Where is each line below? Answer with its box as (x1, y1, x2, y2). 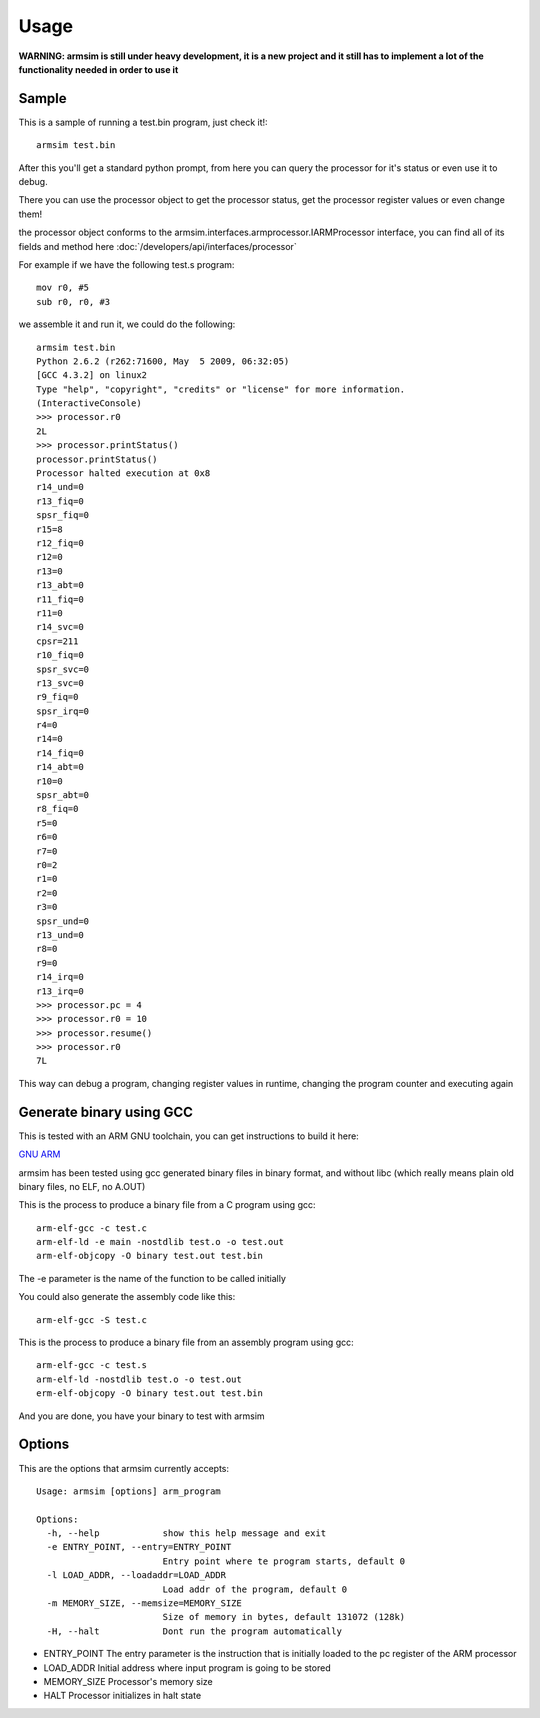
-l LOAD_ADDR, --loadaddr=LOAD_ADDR (46, 1570, 227, 1581)
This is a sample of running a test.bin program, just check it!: (18, 116, 269, 128)
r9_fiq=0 (36, 691, 79, 703)
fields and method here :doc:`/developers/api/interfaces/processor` (18, 240, 297, 252)
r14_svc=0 (36, 621, 84, 633)
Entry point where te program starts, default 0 (162, 1555, 406, 1567)
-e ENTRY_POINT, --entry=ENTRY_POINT (46, 1541, 232, 1553)
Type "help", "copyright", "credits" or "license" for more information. (36, 383, 406, 395)
